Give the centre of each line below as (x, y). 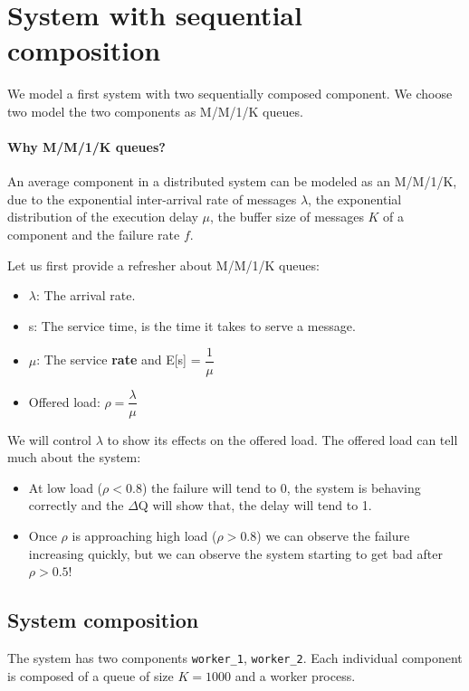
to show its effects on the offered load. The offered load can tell (282, 439)
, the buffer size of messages (287, 217)
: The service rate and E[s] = (119, 360)
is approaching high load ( (144, 535)
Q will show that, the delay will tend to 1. (255, 505)
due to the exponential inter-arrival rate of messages (152, 199)
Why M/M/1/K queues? (86, 147)
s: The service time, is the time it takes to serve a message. (192, 325)
